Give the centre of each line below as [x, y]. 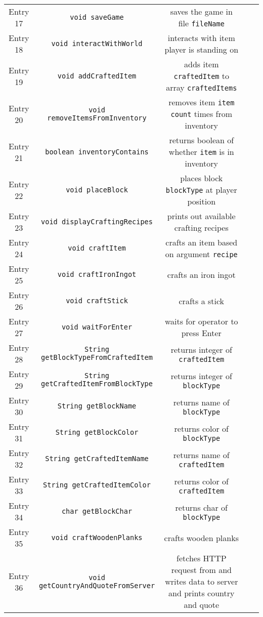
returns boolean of [202, 140]
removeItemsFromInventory [97, 118]
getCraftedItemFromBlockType [97, 384]
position [202, 201]
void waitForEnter [97, 327]
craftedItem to [202, 76]
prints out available [201, 216]
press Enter [201, 333]
